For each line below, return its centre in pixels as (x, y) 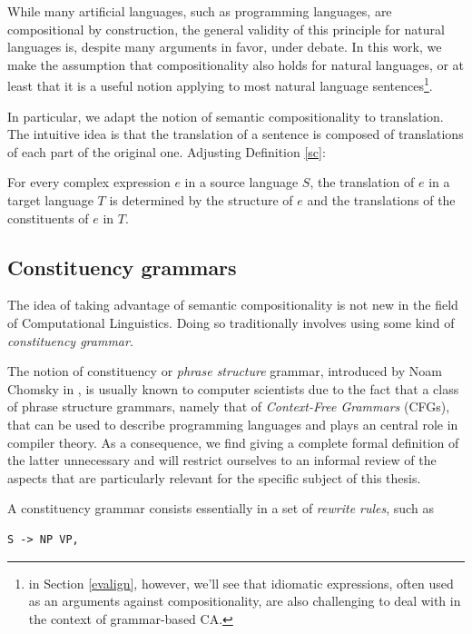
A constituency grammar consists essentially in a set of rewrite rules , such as (221, 508)
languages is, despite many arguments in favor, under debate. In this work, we (225, 47)
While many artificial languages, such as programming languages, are (200, 11)
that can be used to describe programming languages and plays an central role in (233, 424)
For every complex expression (89, 182)
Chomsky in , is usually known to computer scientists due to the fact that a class (233, 388)
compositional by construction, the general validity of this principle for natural (226, 29)
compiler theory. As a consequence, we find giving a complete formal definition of (233, 442)
